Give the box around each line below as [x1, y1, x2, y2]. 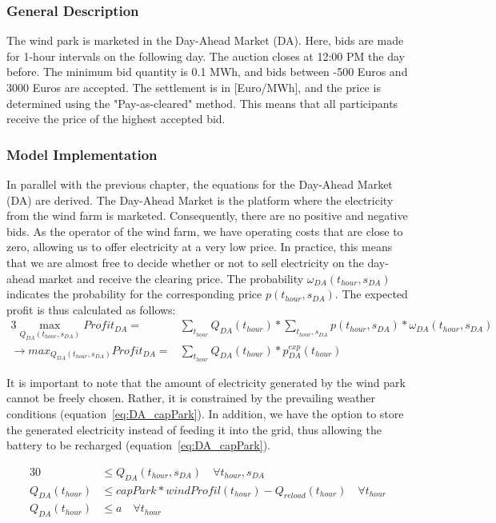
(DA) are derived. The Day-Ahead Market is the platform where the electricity [6, 191, 394, 208]
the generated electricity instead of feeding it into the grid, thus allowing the [6, 421, 382, 437]
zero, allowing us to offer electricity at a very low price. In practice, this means [6, 238, 393, 255]
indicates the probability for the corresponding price [6, 285, 262, 302]
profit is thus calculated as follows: [6, 301, 176, 317]
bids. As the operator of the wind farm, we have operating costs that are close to [6, 222, 403, 239]
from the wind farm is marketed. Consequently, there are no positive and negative [6, 207, 408, 224]
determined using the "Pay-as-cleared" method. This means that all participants [6, 94, 398, 111]
